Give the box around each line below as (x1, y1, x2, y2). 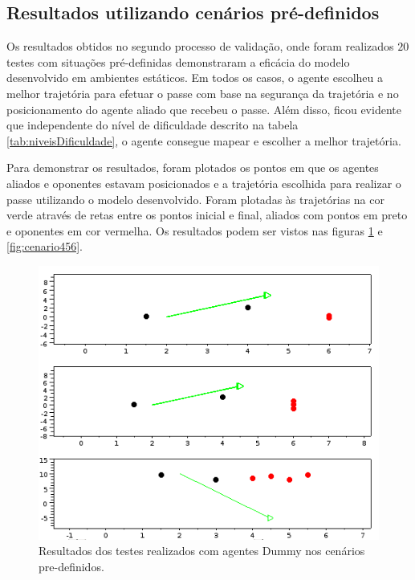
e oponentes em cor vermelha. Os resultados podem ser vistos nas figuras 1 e (6, 222, 383, 239)
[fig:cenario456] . (6, 238, 83, 255)
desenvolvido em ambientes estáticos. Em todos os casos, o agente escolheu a (6, 69, 383, 86)
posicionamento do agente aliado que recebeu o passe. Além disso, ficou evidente (6, 100, 401, 117)
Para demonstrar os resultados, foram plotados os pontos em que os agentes (6, 159, 379, 176)
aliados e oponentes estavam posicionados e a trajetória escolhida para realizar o (6, 174, 401, 191)
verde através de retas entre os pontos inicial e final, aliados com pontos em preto (6, 206, 408, 223)
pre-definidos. (39, 558, 104, 574)
